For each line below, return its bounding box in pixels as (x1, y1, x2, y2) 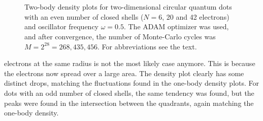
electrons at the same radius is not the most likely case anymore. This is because (4, 58, 255, 69)
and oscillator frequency (24, 21, 99, 32)
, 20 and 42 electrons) (162, 11, 229, 22)
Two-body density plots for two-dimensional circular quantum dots (24, 2, 232, 12)
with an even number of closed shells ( (24, 11, 144, 22)
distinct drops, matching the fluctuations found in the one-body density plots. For (4, 78, 259, 88)
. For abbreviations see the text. (97, 41, 197, 51)
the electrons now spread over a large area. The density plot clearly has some (4, 68, 244, 78)
